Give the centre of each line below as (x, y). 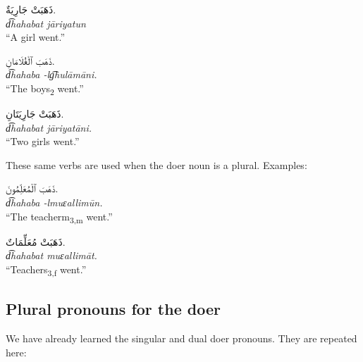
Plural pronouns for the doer (113, 309)
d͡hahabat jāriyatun (46, 23)
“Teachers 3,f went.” (46, 270)
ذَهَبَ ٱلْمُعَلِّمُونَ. (32, 188)
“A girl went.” (36, 37)
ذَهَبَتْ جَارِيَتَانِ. (35, 114)
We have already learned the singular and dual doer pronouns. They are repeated (181, 338)
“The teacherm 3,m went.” (59, 217)
